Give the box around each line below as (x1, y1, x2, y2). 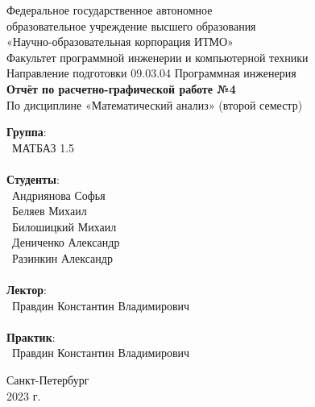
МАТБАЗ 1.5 (11, 139, 75, 156)
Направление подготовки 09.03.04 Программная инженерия (6, 64, 296, 81)
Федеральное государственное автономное (6, 2, 213, 18)
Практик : (6, 328, 56, 345)
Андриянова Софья (11, 186, 106, 203)
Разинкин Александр (11, 249, 113, 266)
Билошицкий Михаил (11, 218, 117, 235)
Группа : (6, 123, 47, 140)
